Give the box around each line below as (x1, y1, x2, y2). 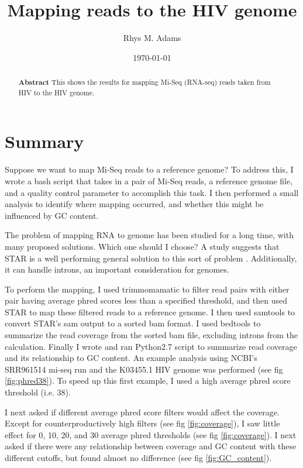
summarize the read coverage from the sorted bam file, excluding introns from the (5, 329, 298, 341)
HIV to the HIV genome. (18, 87, 95, 97)
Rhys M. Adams (123, 32, 181, 44)
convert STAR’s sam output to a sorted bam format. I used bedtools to (5, 317, 261, 329)
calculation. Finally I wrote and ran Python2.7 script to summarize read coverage (5, 340, 297, 352)
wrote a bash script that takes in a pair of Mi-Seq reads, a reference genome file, (5, 174, 293, 187)
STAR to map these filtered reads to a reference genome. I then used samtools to (5, 305, 295, 318)
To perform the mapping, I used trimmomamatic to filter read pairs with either (5, 283, 290, 295)
